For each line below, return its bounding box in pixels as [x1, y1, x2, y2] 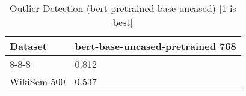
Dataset [10, 39, 48, 53]
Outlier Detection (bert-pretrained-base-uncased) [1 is [10, 1, 236, 15]
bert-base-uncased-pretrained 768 [75, 39, 236, 53]
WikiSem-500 [10, 74, 66, 88]
